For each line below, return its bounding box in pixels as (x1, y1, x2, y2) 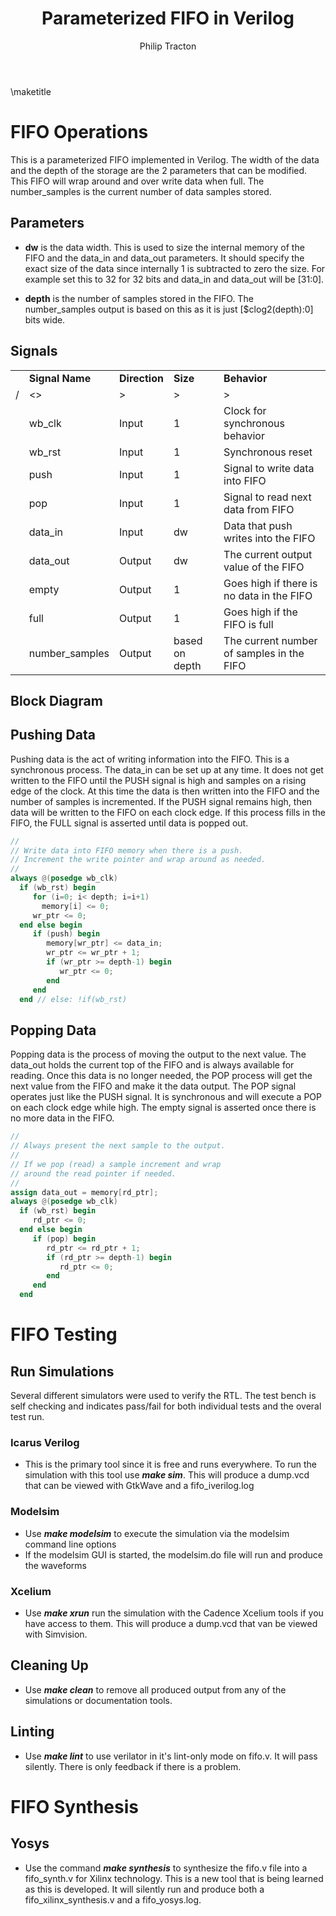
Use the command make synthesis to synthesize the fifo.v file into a (24, 1862, 308, 1874)
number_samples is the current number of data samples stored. (10, 185, 272, 197)
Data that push (223, 518, 293, 532)
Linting (10, 1723, 55, 1741)
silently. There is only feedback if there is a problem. (24, 1760, 242, 1772)
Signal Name (28, 371, 92, 385)
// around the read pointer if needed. (10, 1168, 177, 1179)
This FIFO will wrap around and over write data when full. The (10, 175, 265, 187)
